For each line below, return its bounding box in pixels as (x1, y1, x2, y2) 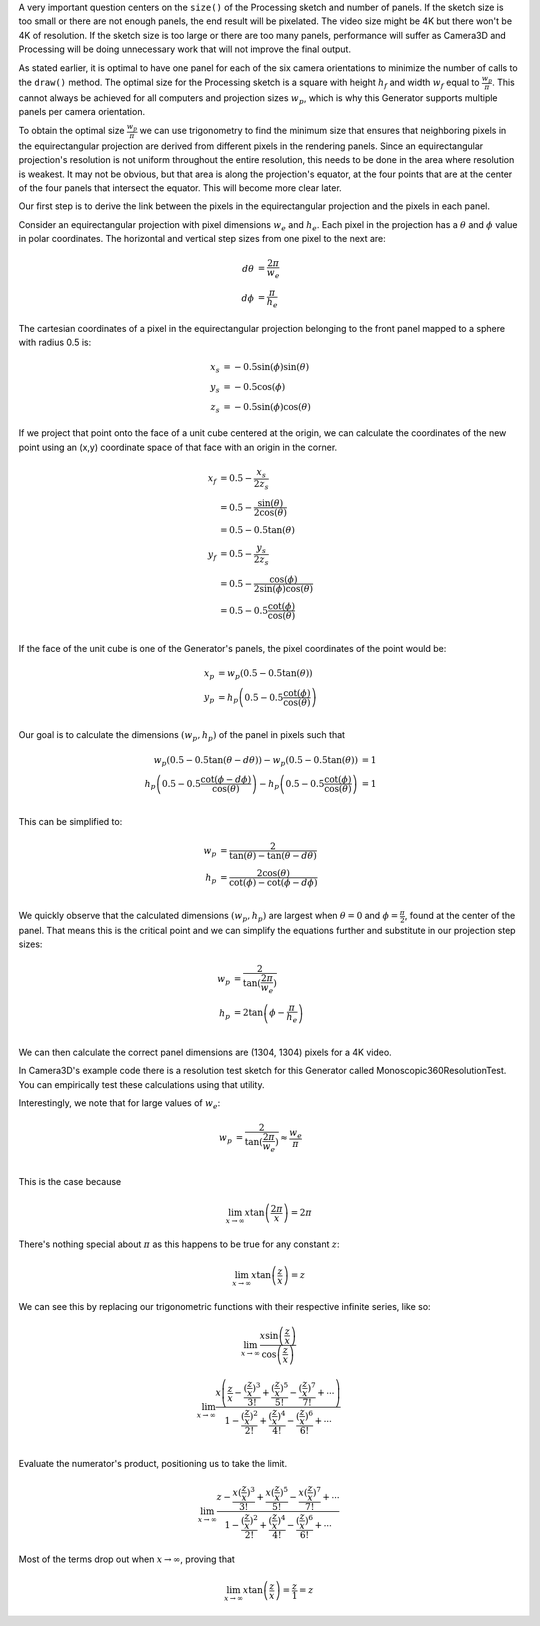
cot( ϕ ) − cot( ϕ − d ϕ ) (228, 877, 318, 889)
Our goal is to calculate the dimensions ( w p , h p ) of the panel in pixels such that (18, 729, 345, 744)
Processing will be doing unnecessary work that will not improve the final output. (18, 43, 352, 55)
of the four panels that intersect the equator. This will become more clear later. (18, 182, 342, 194)
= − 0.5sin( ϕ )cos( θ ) (223, 401, 312, 412)
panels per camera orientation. (18, 105, 145, 117)
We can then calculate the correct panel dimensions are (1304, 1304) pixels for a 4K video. (18, 1046, 392, 1058)
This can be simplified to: (18, 816, 123, 828)
